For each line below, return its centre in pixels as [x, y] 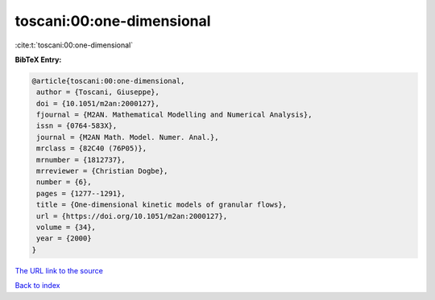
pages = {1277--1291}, [81, 193]
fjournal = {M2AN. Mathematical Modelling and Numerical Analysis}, [174, 115]
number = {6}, [64, 182]
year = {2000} [64, 238]
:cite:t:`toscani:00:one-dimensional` [74, 45]
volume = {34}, [66, 227]
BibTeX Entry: [38, 60]
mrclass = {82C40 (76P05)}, [92, 148]
